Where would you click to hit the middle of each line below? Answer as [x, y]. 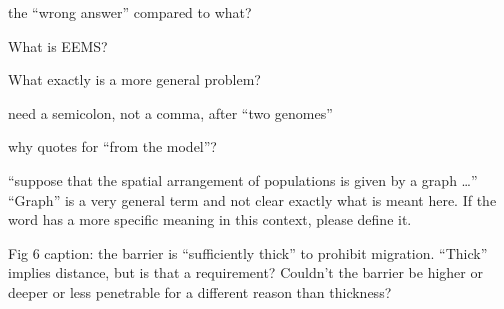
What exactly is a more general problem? [134, 79]
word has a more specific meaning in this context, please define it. [210, 219]
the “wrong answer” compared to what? [130, 12]
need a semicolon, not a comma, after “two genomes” [170, 112]
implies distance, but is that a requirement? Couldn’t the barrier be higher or [245, 272]
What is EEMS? [58, 45]
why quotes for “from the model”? [112, 146]
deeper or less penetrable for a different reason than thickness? [200, 291]
